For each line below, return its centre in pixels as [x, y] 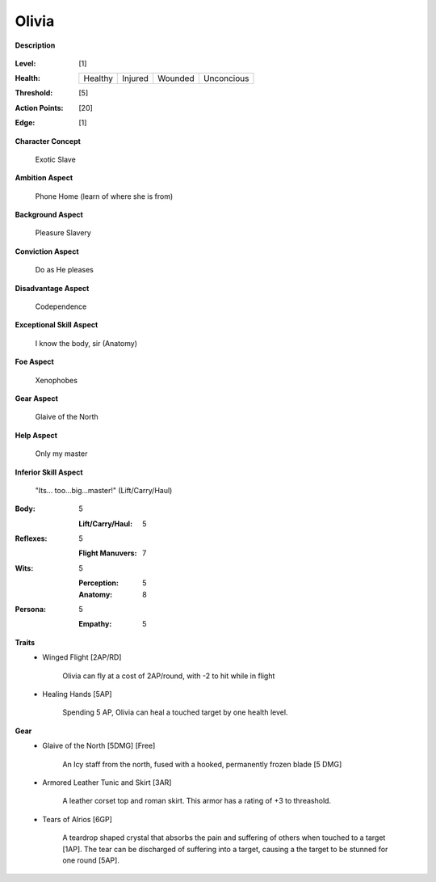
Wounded [176, 78]
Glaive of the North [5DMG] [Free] [99, 746]
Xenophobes [57, 380]
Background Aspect [49, 215]
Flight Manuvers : [108, 553]
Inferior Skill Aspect [49, 472]
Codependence [61, 306]
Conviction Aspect [47, 251]
